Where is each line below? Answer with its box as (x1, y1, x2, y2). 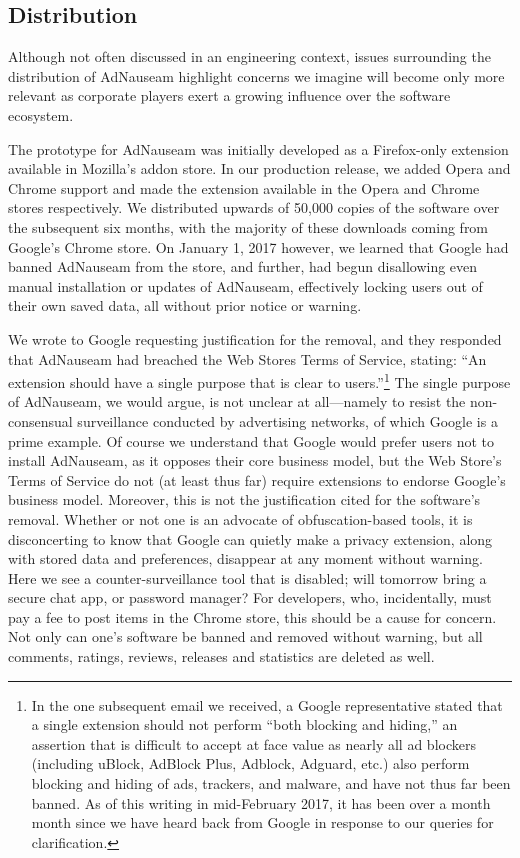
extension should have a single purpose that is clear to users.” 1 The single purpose (8, 369, 511, 392)
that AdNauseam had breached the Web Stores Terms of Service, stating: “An (8, 348, 487, 369)
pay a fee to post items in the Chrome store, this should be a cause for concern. (8, 606, 497, 627)
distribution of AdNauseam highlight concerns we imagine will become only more (8, 65, 505, 86)
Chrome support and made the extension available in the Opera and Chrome (8, 177, 480, 198)
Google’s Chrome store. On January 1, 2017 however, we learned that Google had (8, 236, 509, 257)
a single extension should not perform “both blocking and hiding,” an (31, 714, 458, 735)
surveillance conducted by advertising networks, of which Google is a (77, 410, 498, 431)
